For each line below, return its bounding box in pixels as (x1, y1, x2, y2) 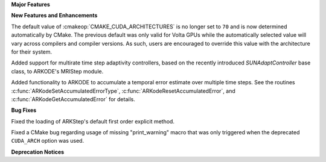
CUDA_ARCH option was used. (11, 137, 85, 145)
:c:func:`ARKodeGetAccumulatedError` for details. (11, 95, 135, 102)
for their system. (11, 48, 53, 55)
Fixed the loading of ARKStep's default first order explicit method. (11, 117, 175, 125)
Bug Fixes (11, 107, 37, 114)
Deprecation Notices (11, 148, 65, 155)
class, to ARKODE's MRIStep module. (11, 67, 104, 75)
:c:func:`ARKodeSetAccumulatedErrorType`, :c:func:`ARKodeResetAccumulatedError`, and (11, 87, 235, 95)
